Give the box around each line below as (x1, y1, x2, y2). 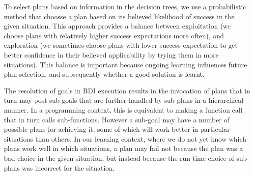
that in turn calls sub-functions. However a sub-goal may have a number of (4, 114, 229, 124)
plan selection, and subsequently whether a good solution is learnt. (4, 69, 205, 79)
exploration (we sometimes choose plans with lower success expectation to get (4, 40, 238, 50)
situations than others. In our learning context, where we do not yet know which (4, 133, 247, 144)
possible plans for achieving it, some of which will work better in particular (4, 124, 230, 134)
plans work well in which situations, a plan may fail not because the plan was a (4, 143, 243, 153)
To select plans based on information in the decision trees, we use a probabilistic (4, 1, 246, 11)
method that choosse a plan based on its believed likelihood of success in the (4, 11, 235, 21)
